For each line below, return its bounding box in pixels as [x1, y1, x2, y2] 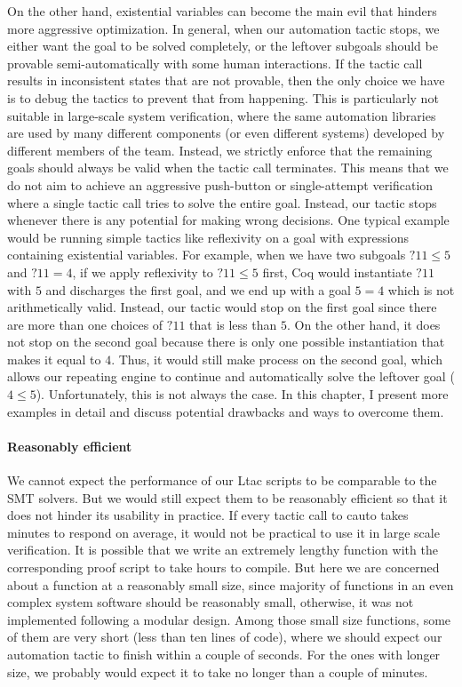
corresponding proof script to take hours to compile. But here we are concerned [7, 558, 440, 577]
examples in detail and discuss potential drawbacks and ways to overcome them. [7, 402, 444, 420]
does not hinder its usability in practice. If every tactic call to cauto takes [7, 506, 409, 524]
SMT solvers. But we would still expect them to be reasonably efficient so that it [7, 488, 448, 507]
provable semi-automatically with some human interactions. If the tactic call [7, 53, 423, 72]
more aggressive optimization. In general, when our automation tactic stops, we [7, 19, 440, 37]
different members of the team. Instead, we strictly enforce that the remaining [7, 140, 433, 159]
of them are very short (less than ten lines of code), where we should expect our [7, 627, 442, 646]
